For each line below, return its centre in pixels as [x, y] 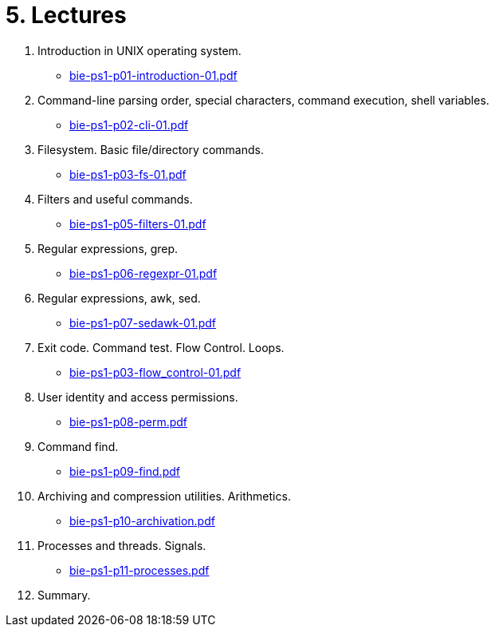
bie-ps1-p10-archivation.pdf [142, 520]
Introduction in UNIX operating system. [139, 50]
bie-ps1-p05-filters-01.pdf [138, 224]
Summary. [64, 595]
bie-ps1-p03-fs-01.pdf [128, 174]
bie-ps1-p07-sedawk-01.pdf [143, 322]
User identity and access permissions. [138, 397]
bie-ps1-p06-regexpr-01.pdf [143, 273]
